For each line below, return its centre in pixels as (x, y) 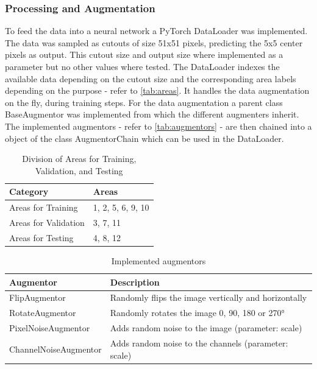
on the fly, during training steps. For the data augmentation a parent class (144, 102)
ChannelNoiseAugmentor (55, 349)
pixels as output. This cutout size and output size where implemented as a (144, 54)
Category (29, 192)
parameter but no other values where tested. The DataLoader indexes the (142, 66)
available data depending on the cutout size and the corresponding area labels (151, 78)
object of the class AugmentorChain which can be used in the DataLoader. (144, 138)
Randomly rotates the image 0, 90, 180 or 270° (197, 313)
